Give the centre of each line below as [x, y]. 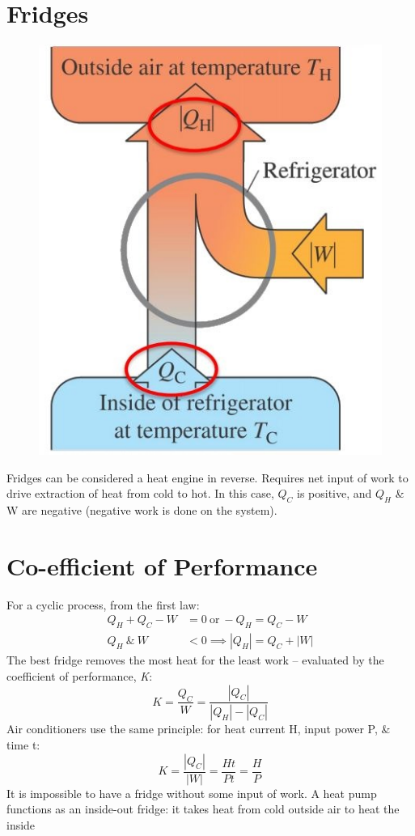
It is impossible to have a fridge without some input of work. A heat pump [192, 793]
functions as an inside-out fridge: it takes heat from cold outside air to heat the [203, 809]
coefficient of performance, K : [80, 675]
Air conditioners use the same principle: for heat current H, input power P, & [199, 729]
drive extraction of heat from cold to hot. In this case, [140, 493]
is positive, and [335, 493]
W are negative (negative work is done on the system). [142, 510]
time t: [23, 744]
